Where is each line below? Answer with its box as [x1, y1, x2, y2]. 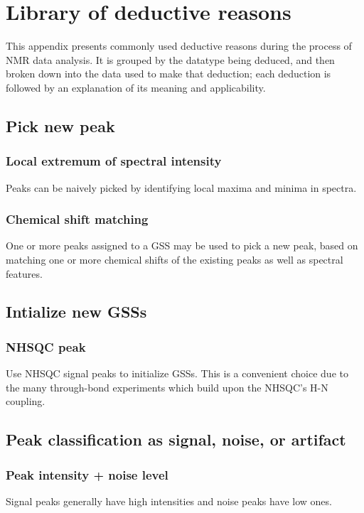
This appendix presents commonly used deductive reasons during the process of [6, 38, 352, 53]
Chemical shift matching [6, 210, 149, 228]
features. [6, 266, 43, 281]
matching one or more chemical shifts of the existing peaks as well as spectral [6, 252, 343, 266]
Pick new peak [6, 114, 115, 136]
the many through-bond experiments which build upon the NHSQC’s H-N [6, 379, 328, 394]
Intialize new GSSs [6, 301, 147, 323]
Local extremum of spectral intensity [6, 152, 222, 170]
